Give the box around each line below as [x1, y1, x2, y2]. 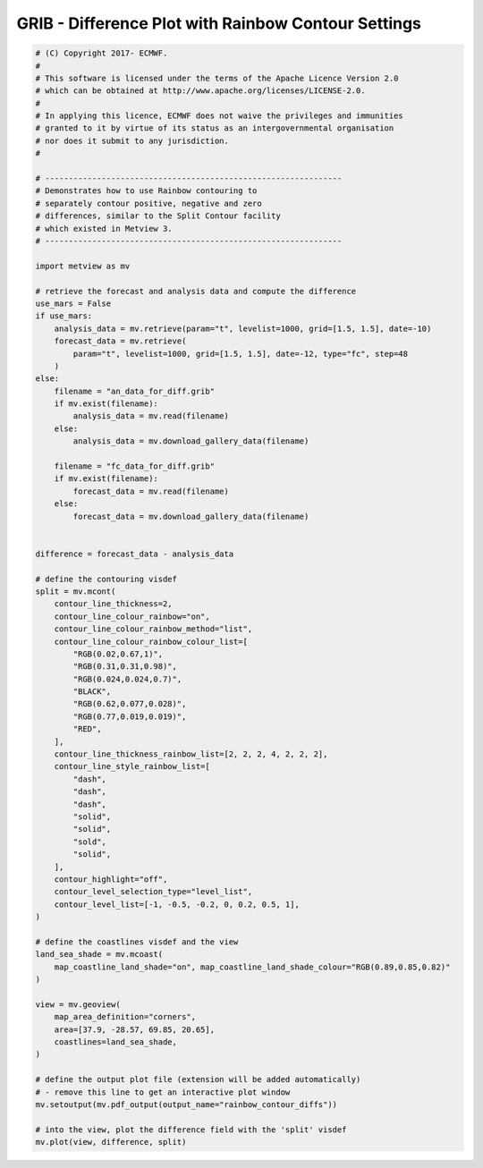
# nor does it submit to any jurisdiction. [35, 135, 230, 146]
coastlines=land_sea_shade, [54, 1037, 178, 1046]
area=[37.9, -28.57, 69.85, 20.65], [54, 1024, 215, 1035]
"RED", [72, 724, 102, 734]
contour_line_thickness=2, [54, 599, 174, 609]
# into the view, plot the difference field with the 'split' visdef [35, 1124, 347, 1135]
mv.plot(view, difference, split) [35, 1137, 187, 1147]
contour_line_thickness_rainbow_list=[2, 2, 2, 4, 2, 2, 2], [54, 749, 328, 759]
